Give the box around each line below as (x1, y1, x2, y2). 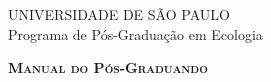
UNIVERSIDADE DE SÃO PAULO (8, 4, 230, 24)
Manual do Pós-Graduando (8, 57, 208, 78)
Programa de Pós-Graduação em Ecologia (8, 23, 263, 44)
